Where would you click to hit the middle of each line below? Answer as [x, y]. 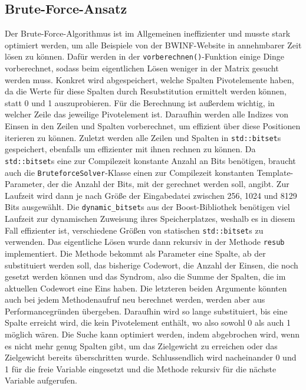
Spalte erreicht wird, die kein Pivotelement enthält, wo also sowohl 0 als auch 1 [148, 322]
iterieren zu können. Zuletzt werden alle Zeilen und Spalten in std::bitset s [143, 137]
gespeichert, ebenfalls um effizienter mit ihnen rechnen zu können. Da [130, 149]
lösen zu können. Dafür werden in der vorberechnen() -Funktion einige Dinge [144, 56]
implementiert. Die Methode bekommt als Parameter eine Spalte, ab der [135, 253]
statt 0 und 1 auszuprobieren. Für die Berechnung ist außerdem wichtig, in [140, 102]
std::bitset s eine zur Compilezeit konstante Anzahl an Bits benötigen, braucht [150, 160]
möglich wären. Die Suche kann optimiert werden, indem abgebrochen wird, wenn [152, 334]
